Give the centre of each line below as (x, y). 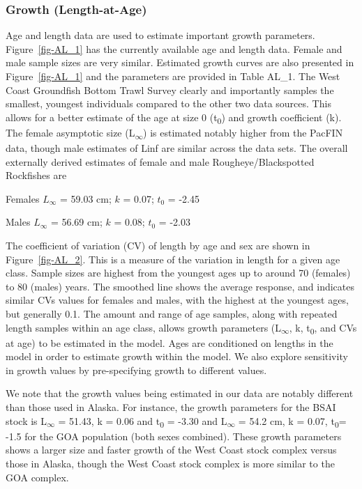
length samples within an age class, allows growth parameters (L (144, 327)
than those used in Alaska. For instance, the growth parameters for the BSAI (171, 407)
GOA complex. (37, 477)
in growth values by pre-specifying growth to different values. (136, 370)
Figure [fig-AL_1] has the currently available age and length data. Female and (174, 48)
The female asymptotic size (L (70, 132)
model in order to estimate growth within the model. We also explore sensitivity (177, 356)
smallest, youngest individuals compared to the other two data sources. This (168, 103)
